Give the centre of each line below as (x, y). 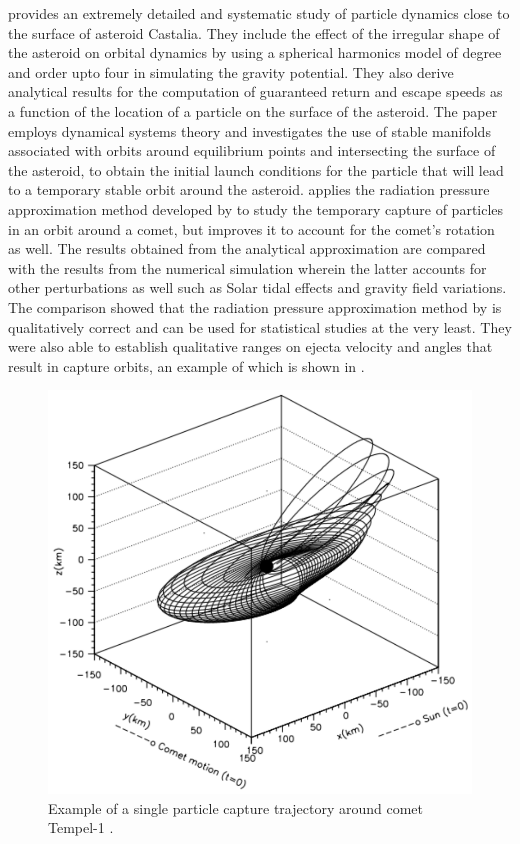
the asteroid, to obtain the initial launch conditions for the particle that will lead (256, 169)
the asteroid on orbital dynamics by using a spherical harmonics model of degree (255, 52)
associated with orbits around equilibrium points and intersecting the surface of (252, 150)
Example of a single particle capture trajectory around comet (235, 807)
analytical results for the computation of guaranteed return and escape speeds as (255, 91)
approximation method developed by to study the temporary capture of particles (256, 208)
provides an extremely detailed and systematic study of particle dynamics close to (259, 13)
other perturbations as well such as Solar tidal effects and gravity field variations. (257, 287)
